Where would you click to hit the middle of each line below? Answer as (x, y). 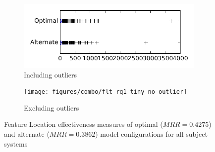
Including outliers (51, 74)
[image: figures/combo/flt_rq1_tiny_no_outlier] (106, 92)
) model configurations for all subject (151, 134)
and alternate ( (27, 134)
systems (16, 143)
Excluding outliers (52, 107)
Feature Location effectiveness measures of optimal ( (83, 124)
